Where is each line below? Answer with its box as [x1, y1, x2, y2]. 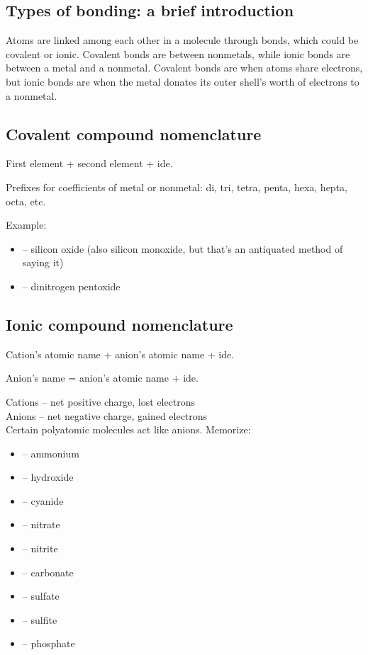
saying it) [22, 255, 64, 270]
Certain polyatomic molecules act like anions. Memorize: [6, 422, 251, 437]
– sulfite [22, 612, 57, 627]
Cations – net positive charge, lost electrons [6, 394, 196, 409]
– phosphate [22, 636, 75, 651]
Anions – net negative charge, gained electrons [6, 408, 208, 423]
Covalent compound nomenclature [6, 123, 262, 144]
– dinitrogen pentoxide [22, 278, 121, 293]
